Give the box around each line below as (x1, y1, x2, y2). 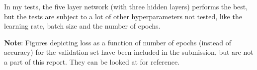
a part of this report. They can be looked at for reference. (4, 56, 180, 67)
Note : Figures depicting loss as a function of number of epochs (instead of (4, 37, 231, 47)
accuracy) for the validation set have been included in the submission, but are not (4, 47, 254, 57)
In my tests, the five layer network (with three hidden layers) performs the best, (4, 1, 248, 11)
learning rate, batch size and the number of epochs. (4, 21, 161, 31)
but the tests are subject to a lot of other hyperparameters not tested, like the (4, 11, 242, 21)
